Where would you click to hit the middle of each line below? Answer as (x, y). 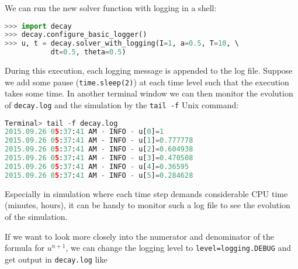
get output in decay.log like (56, 259)
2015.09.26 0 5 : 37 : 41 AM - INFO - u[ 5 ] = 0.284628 (99, 175)
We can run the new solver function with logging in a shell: (111, 8)
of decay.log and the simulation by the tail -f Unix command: (122, 104)
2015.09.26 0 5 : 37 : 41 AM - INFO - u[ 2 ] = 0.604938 (99, 149)
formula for (25, 248)
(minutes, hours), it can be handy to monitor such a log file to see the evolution (148, 205)
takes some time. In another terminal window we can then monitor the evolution (149, 93)
